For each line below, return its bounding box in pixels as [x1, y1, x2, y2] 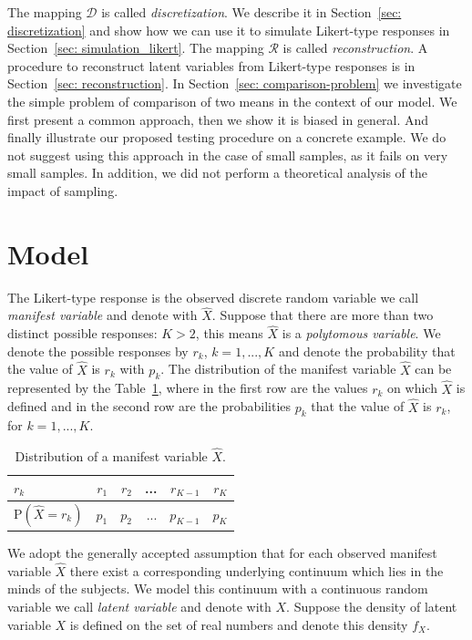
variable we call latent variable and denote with [7, 597, 272, 616]
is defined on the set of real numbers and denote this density [69, 614, 408, 634]
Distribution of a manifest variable [15, 447, 208, 466]
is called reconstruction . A [282, 38, 428, 57]
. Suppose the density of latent [286, 597, 457, 616]
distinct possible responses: [7, 324, 158, 343]
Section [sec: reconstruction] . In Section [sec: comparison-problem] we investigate [7, 74, 462, 93]
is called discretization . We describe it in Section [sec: [101, 3, 402, 21]
